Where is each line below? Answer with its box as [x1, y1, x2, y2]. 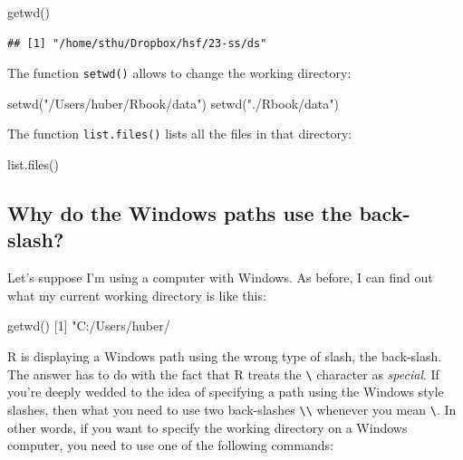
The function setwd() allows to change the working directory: [7, 63, 352, 82]
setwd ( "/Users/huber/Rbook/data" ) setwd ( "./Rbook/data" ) [7, 93, 339, 112]
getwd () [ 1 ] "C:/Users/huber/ [7, 316, 170, 335]
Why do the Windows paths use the [7, 199, 352, 227]
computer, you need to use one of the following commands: [7, 436, 333, 455]
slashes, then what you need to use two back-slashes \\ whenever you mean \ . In [7, 399, 457, 418]
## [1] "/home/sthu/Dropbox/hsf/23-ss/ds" [7, 36, 267, 50]
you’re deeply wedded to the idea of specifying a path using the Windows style [7, 382, 444, 401]
